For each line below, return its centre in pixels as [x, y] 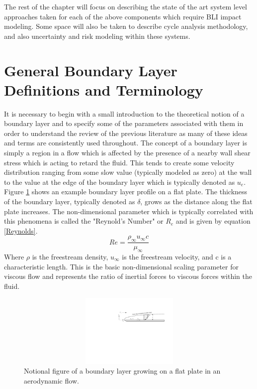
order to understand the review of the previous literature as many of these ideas [126, 133]
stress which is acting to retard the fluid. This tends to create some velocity [119, 162]
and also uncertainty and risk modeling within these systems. [97, 36]
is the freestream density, [70, 257]
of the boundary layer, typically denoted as [70, 201]
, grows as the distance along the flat [196, 201]
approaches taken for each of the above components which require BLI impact [123, 16]
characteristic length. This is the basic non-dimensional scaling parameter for [121, 266]
